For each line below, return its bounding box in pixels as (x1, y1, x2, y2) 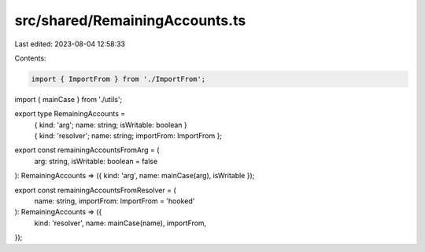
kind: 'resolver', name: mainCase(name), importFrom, (34, 218, 207, 228)
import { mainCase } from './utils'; (14, 94, 123, 104)
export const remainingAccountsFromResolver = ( (14, 185, 176, 195)
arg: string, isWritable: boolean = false (34, 156, 158, 166)
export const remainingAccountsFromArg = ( (14, 145, 160, 155)
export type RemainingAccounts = (14, 109, 126, 119)
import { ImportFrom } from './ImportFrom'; (31, 75, 206, 83)
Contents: (14, 53, 46, 63)
